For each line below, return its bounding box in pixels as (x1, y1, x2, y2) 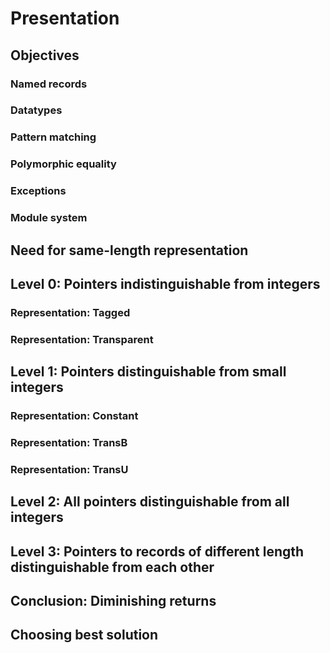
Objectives (10, 47, 80, 64)
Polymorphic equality (10, 157, 117, 171)
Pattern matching (10, 130, 97, 144)
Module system (10, 211, 88, 225)
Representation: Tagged (10, 305, 131, 319)
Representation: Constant (10, 409, 139, 423)
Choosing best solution (10, 627, 159, 644)
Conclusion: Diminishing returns (10, 593, 217, 610)
